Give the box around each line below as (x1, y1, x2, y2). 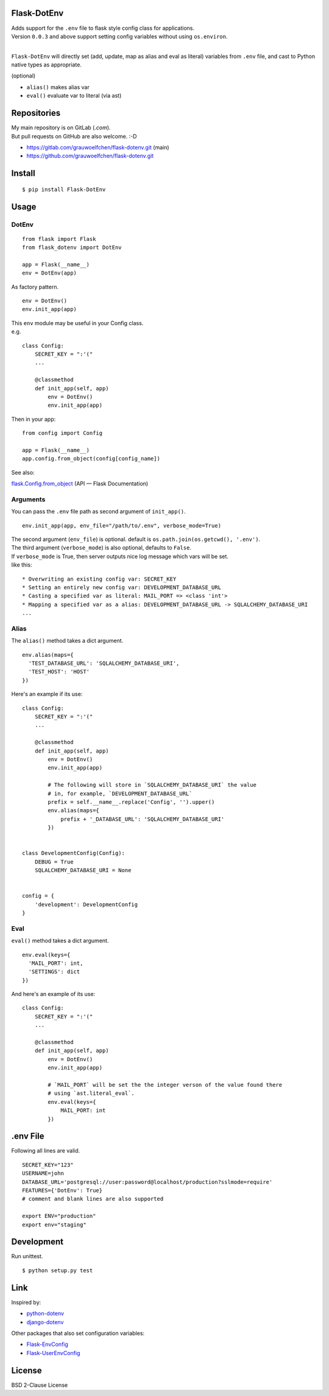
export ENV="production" (22, 1212, 96, 1220)
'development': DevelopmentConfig (34, 901, 138, 908)
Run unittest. (11, 1253, 43, 1260)
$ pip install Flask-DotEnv (22, 186, 106, 193)
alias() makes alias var (26, 83, 90, 91)
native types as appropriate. (11, 61, 82, 68)
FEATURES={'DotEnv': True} (22, 1187, 103, 1194)
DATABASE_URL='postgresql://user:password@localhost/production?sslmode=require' (22, 1178, 273, 1186)
